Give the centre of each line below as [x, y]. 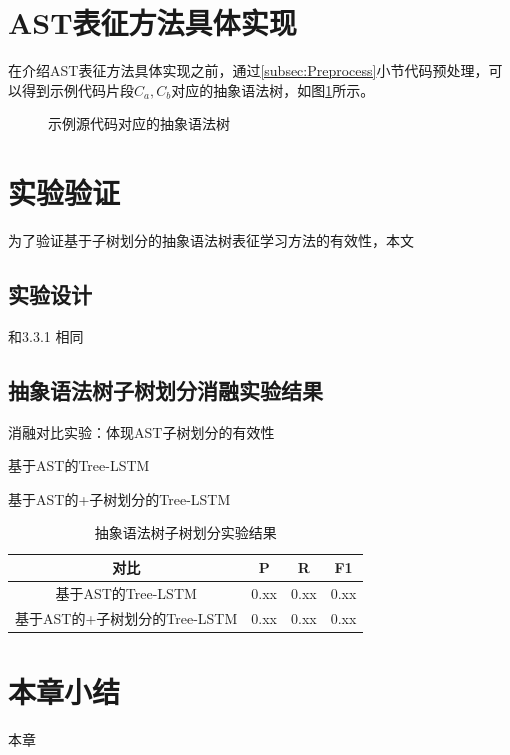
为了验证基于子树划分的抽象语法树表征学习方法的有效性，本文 [211, 240]
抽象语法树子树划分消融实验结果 [165, 389]
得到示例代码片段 [77, 89]
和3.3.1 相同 [46, 335]
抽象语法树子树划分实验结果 [185, 532]
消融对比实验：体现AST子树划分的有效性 [141, 431]
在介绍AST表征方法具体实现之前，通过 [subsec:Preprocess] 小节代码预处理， [248, 70]
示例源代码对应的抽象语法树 [139, 123]
